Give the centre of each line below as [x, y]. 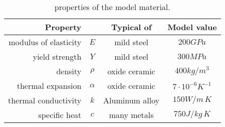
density [69, 71]
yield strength [57, 56]
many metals [131, 115]
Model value [192, 27]
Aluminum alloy [132, 100]
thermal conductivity [45, 100]
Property [63, 27]
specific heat [60, 115]
